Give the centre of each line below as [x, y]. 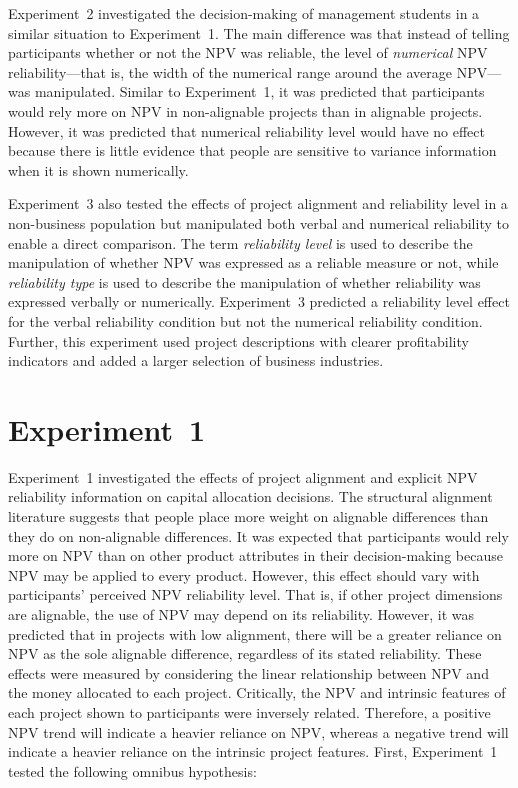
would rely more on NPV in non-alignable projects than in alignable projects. [245, 110]
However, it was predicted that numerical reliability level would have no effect [246, 130]
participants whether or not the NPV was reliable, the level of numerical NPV [248, 52]
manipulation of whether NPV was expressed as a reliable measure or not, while [253, 262]
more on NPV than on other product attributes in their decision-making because [255, 555]
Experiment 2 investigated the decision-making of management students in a [244, 13]
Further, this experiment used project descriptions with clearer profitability [238, 340]
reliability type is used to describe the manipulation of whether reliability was [244, 281]
